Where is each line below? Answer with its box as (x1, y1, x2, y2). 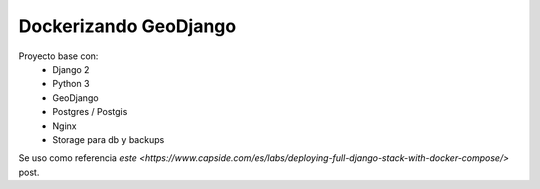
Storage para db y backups (52, 133, 165, 145)
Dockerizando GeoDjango (18, 15, 237, 37)
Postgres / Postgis (52, 106, 128, 118)
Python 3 (52, 78, 90, 90)
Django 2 (52, 63, 90, 75)
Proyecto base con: (18, 50, 99, 62)
